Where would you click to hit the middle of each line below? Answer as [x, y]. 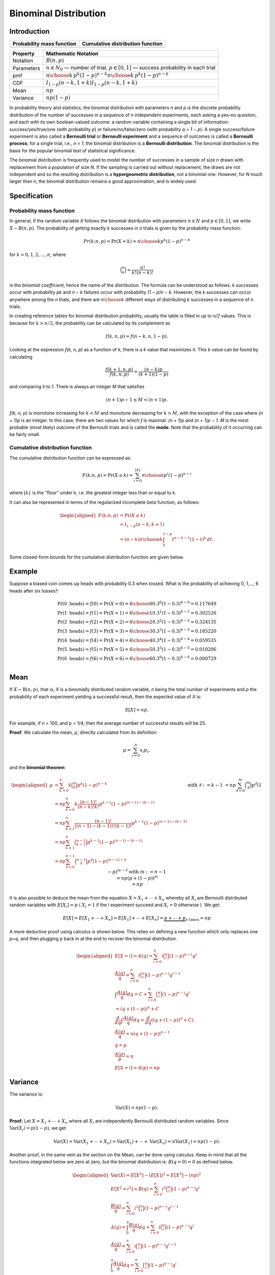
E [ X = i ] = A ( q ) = [134, 956]
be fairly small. [25, 435]
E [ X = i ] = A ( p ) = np [137, 1068]
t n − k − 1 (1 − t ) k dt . [193, 539]
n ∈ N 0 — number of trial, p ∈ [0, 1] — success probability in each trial [131, 68]
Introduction [30, 31]
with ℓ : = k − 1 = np [212, 785]
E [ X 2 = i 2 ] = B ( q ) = [132, 1188]
